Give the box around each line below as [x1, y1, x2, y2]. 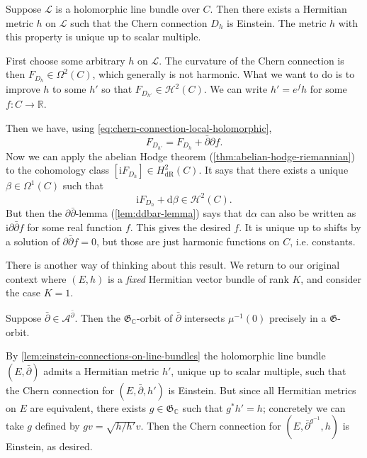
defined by [35, 418, 80, 433]
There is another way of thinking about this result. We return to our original [6, 257, 340, 272]
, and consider [300, 271, 362, 286]
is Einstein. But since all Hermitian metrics [168, 382, 356, 397]
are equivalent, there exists [30, 400, 147, 415]
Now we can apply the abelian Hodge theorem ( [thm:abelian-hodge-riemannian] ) [6, 148, 355, 163]
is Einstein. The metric [226, 15, 327, 30]
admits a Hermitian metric [43, 363, 159, 378]
